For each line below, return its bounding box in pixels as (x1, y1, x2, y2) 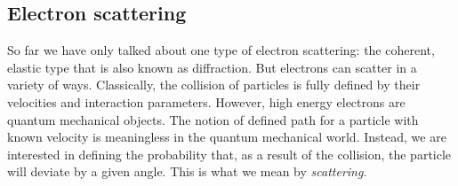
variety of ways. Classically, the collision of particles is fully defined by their (7, 75, 421, 94)
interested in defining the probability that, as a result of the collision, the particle (7, 144, 452, 163)
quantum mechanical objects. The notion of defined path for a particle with (7, 110, 419, 128)
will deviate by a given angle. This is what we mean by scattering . (7, 162, 367, 181)
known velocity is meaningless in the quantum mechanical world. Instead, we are (7, 128, 446, 146)
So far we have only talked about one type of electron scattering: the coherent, (7, 41, 435, 59)
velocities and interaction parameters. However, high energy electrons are (7, 92, 406, 111)
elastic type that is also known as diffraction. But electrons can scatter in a (7, 58, 417, 76)
